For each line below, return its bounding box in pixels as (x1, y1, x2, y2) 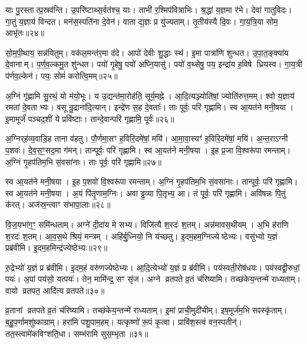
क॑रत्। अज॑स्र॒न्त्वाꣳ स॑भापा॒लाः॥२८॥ (5, 198, 111, 211)
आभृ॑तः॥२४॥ (5, 27, 45, 39)
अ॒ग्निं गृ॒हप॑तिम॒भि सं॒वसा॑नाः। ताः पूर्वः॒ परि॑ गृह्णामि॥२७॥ (5, 155, 161, 168)
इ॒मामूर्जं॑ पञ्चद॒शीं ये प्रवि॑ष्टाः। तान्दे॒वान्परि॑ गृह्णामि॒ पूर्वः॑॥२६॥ (5, 112, 174, 125)
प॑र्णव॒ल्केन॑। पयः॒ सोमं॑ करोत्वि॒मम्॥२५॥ (5, 69, 118, 81)
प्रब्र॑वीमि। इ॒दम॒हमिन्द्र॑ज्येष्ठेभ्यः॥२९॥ (5, 241, 108, 254)
